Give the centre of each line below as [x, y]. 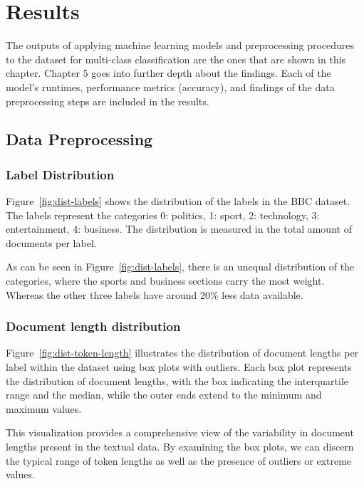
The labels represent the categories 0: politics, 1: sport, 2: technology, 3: [163, 215]
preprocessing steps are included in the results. [108, 101]
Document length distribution [93, 326]
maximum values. [44, 408]
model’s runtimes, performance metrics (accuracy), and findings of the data [170, 86]
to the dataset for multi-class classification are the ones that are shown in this [176, 59]
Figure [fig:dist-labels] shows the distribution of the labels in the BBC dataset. [178, 201]
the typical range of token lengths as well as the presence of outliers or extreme [179, 460]
